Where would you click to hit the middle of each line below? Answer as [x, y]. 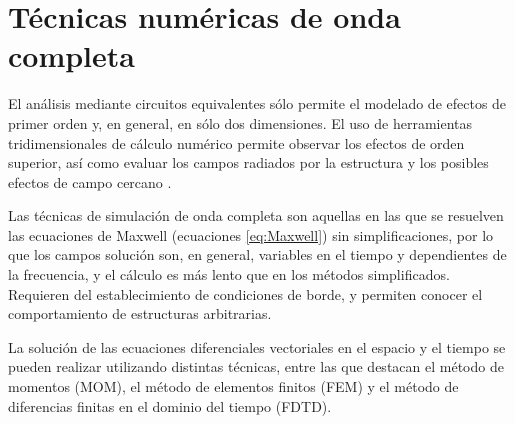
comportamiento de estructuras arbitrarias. [140, 313]
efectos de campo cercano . [90, 181]
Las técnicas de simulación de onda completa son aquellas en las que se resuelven [256, 215]
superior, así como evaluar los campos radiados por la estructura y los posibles [248, 162]
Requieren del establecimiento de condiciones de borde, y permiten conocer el [245, 293]
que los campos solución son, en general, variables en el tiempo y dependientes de [257, 254]
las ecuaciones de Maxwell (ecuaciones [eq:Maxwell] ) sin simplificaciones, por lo [251, 234]
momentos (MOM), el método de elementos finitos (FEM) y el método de [233, 386]
